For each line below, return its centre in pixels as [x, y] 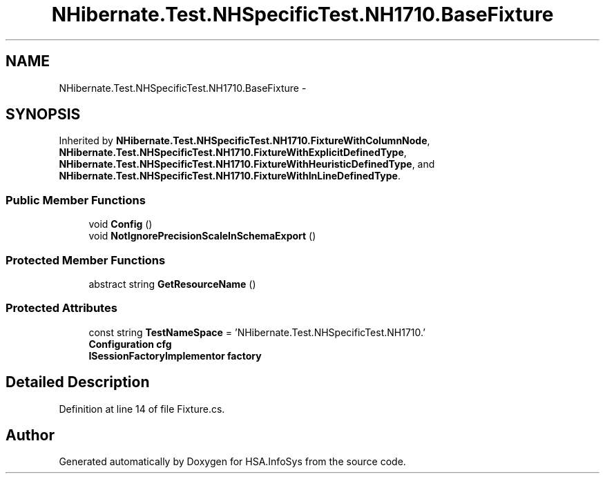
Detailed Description [78, 382]
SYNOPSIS [43, 115]
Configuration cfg [130, 344]
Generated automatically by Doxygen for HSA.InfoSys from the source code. [232, 462]
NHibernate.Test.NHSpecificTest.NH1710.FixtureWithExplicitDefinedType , [233, 153]
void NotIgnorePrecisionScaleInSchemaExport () [202, 236]
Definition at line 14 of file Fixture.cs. [142, 409]
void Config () [121, 224]
